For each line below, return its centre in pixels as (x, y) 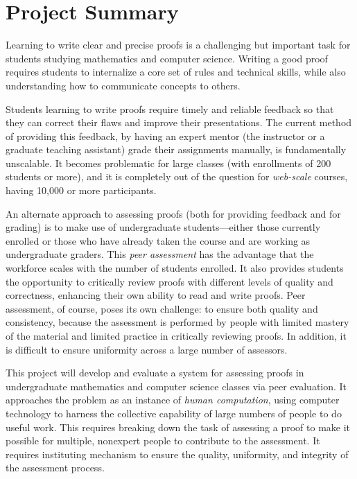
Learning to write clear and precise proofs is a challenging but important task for (178, 45)
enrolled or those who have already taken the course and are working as (158, 240)
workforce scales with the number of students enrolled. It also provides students (175, 268)
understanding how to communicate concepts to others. (123, 85)
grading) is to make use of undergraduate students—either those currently (163, 227)
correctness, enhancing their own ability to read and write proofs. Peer (156, 295)
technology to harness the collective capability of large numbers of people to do (174, 413)
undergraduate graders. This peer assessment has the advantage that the (160, 254)
